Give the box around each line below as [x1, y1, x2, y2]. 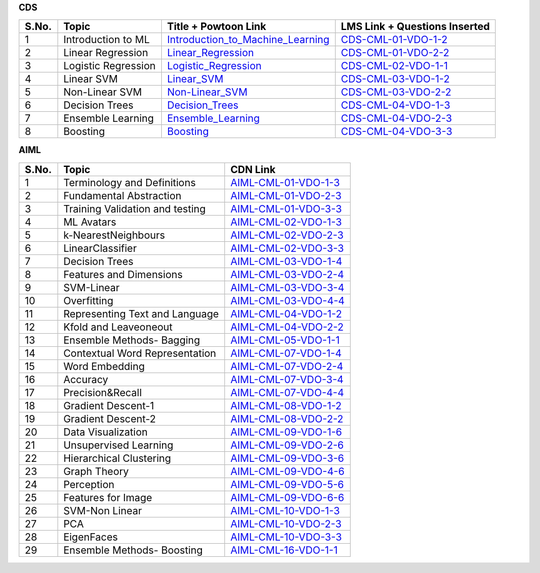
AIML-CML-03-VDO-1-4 [230, 254, 343, 268]
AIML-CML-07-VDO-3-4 [230, 372, 344, 386]
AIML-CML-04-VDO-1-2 [230, 306, 342, 320]
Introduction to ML [63, 33, 150, 47]
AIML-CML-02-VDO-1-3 [230, 215, 342, 229]
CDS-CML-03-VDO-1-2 [340, 72, 450, 86]
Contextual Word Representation [63, 346, 217, 360]
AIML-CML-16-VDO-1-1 [230, 543, 339, 557]
